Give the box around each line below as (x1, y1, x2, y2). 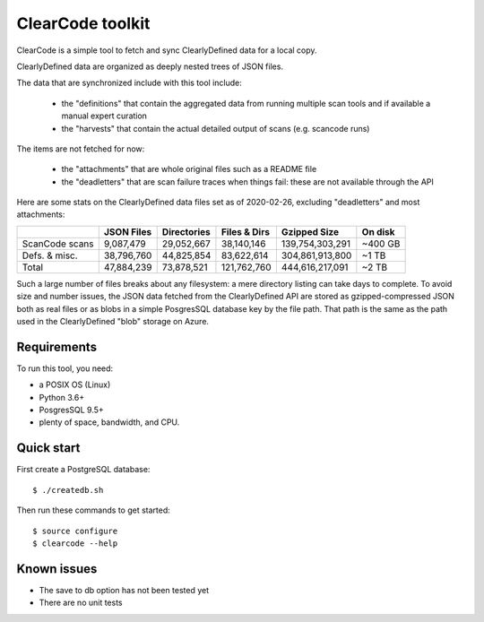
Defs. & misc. (22, 249, 78, 262)
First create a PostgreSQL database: (16, 464, 151, 475)
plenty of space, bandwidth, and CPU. (39, 417, 180, 428)
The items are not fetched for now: (16, 143, 145, 154)
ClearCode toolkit (16, 13, 151, 33)
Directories (161, 225, 211, 238)
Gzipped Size (281, 225, 340, 238)
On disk (361, 225, 395, 238)
